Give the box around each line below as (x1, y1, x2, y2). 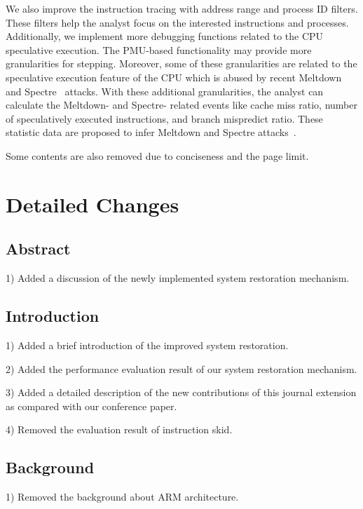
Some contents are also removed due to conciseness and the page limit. (6, 148, 309, 163)
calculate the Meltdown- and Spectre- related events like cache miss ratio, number (6, 97, 357, 112)
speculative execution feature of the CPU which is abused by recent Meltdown (6, 69, 342, 84)
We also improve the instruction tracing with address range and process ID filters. (6, 1, 358, 15)
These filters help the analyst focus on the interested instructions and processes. (6, 15, 349, 29)
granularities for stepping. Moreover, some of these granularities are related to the (6, 56, 357, 71)
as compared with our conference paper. (6, 398, 177, 413)
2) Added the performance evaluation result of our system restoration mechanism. (6, 361, 357, 376)
